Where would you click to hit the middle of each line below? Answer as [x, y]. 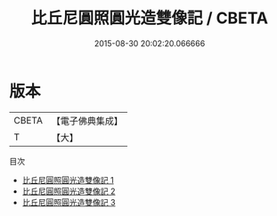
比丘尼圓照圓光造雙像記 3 [69, 202]
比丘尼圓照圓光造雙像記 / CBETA [150, 18]
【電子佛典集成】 [87, 121]
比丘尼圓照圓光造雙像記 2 [69, 191]
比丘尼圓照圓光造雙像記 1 [68, 180]
